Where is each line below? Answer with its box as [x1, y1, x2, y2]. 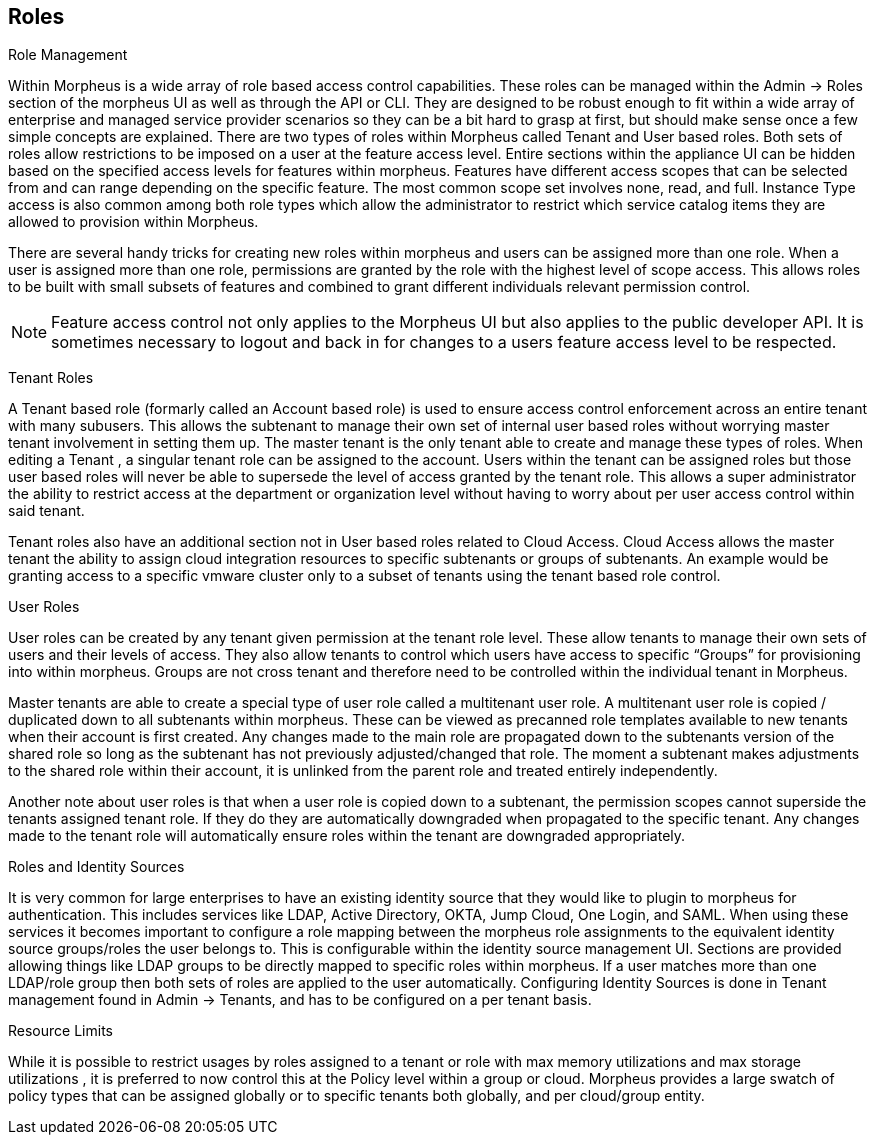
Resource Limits [8, 1022, 113, 1040]
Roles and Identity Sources [8, 858, 185, 876]
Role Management [8, 46, 128, 64]
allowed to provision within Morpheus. [8, 213, 259, 231]
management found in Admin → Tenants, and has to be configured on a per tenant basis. [8, 991, 592, 1009]
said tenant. [8, 502, 85, 520]
